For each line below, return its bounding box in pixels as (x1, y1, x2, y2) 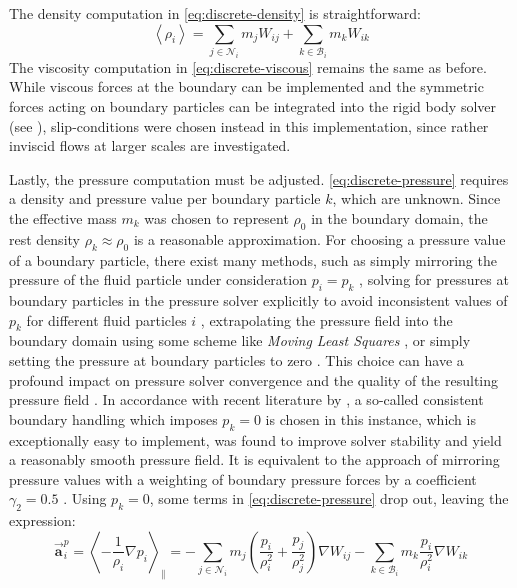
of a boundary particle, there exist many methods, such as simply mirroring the (9, 249, 497, 270)
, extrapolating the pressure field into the (200, 309, 453, 330)
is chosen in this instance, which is (265, 408, 476, 429)
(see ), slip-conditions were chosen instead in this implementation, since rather (9, 115, 489, 136)
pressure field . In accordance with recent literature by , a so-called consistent (9, 389, 484, 410)
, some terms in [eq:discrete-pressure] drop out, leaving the (149, 488, 509, 509)
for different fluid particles (26, 309, 187, 330)
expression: (9, 510, 76, 531)
